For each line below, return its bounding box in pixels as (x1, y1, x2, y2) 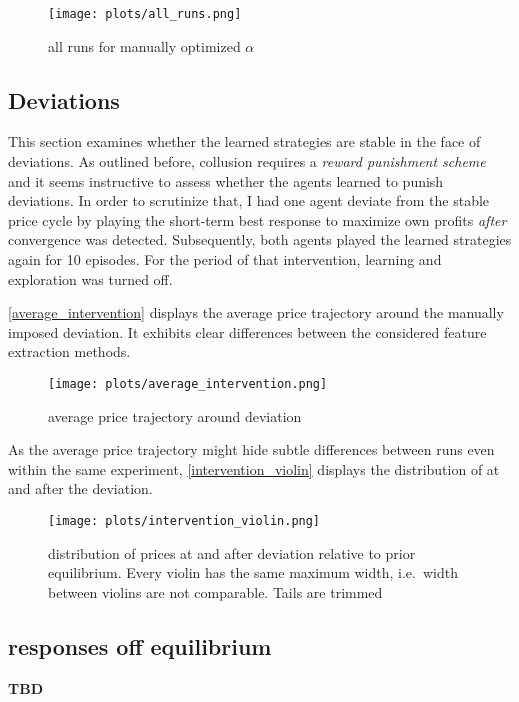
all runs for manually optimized (48, 35, 241, 56)
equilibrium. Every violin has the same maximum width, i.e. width (48, 562, 458, 583)
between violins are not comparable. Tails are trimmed (48, 581, 383, 602)
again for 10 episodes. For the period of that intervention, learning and (8, 249, 442, 270)
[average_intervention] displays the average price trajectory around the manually (8, 302, 504, 323)
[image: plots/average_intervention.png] (48, 376, 328, 391)
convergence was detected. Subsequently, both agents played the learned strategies (8, 229, 512, 250)
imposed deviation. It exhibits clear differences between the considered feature (8, 321, 487, 342)
